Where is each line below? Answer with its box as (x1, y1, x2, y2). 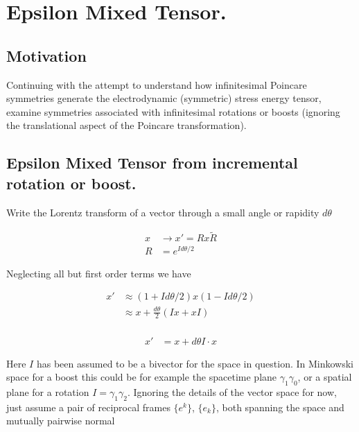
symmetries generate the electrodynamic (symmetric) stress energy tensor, (6, 91, 322, 105)
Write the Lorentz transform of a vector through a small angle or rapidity (6, 205, 319, 219)
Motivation (6, 44, 87, 66)
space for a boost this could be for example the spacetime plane (6, 370, 277, 384)
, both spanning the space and (216, 399, 344, 414)
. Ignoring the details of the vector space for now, (127, 384, 337, 399)
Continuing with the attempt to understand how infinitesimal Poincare (6, 77, 307, 92)
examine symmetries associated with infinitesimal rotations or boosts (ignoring (6, 104, 340, 119)
